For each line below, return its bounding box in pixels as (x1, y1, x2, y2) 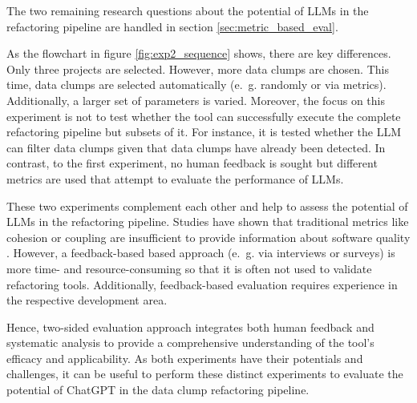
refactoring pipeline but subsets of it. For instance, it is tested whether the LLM (6, 123, 401, 140)
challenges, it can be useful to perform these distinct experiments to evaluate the (6, 365, 403, 382)
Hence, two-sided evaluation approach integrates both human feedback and (6, 318, 374, 335)
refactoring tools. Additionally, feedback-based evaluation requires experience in (6, 276, 398, 292)
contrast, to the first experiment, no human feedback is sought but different (6, 155, 378, 171)
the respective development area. (6, 292, 168, 308)
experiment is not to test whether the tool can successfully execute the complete (6, 107, 401, 124)
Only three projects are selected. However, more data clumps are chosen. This (6, 60, 389, 77)
